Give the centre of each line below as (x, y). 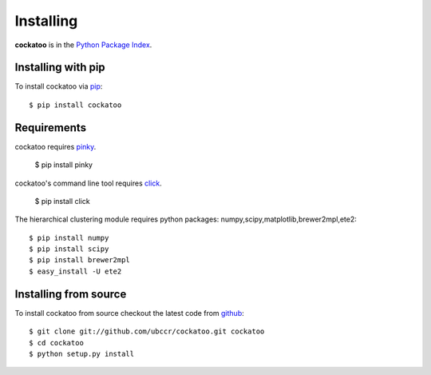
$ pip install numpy (69, 237)
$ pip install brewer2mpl (80, 260)
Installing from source (71, 294)
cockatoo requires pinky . (55, 146)
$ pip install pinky (64, 165)
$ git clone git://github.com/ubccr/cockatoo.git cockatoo (147, 331)
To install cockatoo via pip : (59, 86)
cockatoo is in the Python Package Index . (83, 45)
